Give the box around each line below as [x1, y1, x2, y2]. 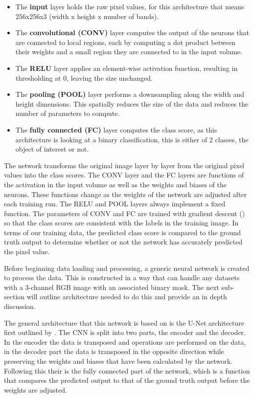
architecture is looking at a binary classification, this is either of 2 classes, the [15, 134, 249, 144]
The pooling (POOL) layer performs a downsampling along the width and [15, 89, 245, 99]
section [4, 291, 25, 302]
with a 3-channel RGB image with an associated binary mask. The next [4, 282, 219, 292]
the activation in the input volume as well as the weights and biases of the [4, 179, 227, 189]
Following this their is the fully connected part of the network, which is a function [4, 365, 250, 376]
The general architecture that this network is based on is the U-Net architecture [4, 317, 244, 328]
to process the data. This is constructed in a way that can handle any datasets [4, 272, 240, 283]
